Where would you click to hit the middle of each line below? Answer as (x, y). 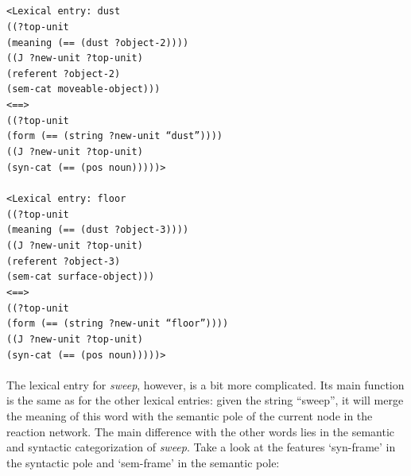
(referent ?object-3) (64, 261)
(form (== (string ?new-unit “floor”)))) (118, 324)
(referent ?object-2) (64, 74)
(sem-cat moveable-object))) (83, 89)
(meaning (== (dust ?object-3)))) (98, 230)
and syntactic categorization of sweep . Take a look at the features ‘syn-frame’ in (201, 447)
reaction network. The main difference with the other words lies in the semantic (201, 431)
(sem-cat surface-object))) (81, 277)
